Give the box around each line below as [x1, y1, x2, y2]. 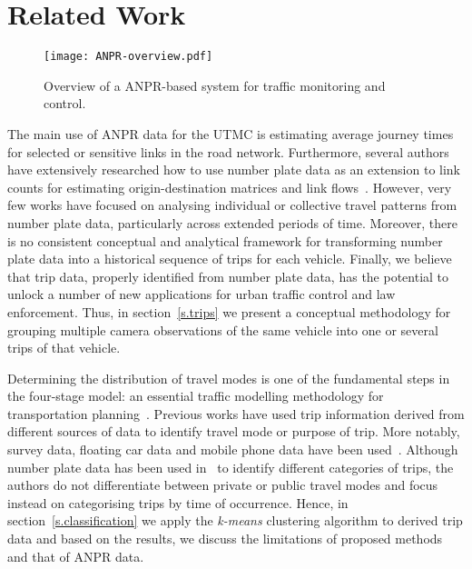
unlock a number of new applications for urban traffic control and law [7, 284, 396, 304]
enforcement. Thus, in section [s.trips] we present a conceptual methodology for [7, 302, 451, 321]
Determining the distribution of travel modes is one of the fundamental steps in [7, 368, 450, 387]
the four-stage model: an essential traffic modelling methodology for [7, 386, 384, 405]
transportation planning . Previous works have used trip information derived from [7, 404, 465, 423]
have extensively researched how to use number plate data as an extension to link [7, 160, 461, 179]
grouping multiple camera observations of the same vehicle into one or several [7, 320, 438, 339]
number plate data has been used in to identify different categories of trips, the [7, 457, 454, 476]
